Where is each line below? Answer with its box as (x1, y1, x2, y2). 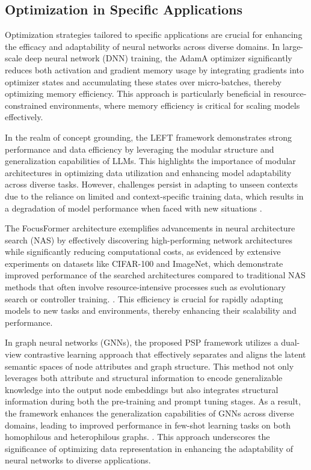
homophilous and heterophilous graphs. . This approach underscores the (5, 430, 270, 443)
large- (282, 40, 304, 52)
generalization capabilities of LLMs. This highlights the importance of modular (5, 154, 296, 167)
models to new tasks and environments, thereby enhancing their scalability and (5, 304, 297, 317)
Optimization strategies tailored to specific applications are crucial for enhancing (5, 28, 303, 41)
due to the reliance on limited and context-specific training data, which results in (5, 189, 304, 202)
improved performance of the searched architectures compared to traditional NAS (5, 269, 306, 281)
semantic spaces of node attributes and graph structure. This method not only (5, 359, 294, 372)
